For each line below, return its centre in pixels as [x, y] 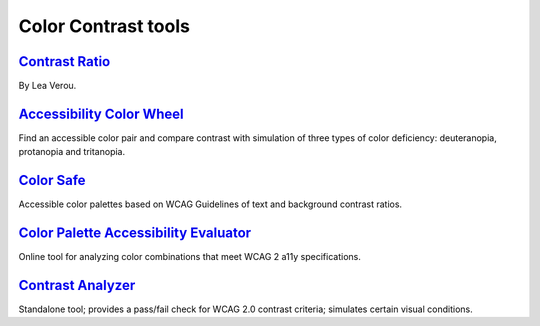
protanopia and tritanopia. [71, 152]
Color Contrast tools [104, 26]
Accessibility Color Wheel [101, 113]
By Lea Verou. [47, 86]
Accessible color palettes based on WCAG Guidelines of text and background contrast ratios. [210, 204]
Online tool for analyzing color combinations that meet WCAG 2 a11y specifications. [190, 257]
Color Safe [52, 180]
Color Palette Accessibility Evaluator [135, 233]
